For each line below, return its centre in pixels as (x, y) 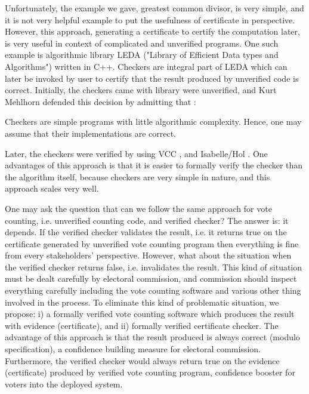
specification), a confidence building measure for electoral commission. (133, 349)
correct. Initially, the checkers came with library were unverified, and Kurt (141, 90)
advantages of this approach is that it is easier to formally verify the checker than (154, 165)
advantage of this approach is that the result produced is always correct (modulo (152, 337)
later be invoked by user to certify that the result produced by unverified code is (152, 78)
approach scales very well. (52, 188)
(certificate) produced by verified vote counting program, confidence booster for (150, 372)
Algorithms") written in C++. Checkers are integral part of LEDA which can (146, 66)
